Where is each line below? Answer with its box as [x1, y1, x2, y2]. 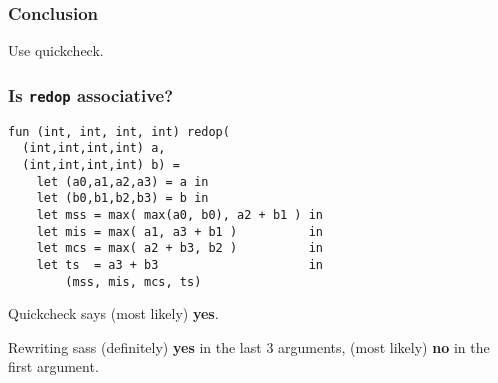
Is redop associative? [8, 82, 174, 107]
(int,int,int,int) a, [22, 141, 166, 156]
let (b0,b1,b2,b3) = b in [36, 191, 209, 206]
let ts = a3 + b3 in [36, 257, 323, 272]
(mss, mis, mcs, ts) [65, 274, 202, 289]
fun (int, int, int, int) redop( [8, 124, 230, 139]
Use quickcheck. [8, 40, 104, 61]
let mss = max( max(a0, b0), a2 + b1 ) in [36, 207, 323, 222]
